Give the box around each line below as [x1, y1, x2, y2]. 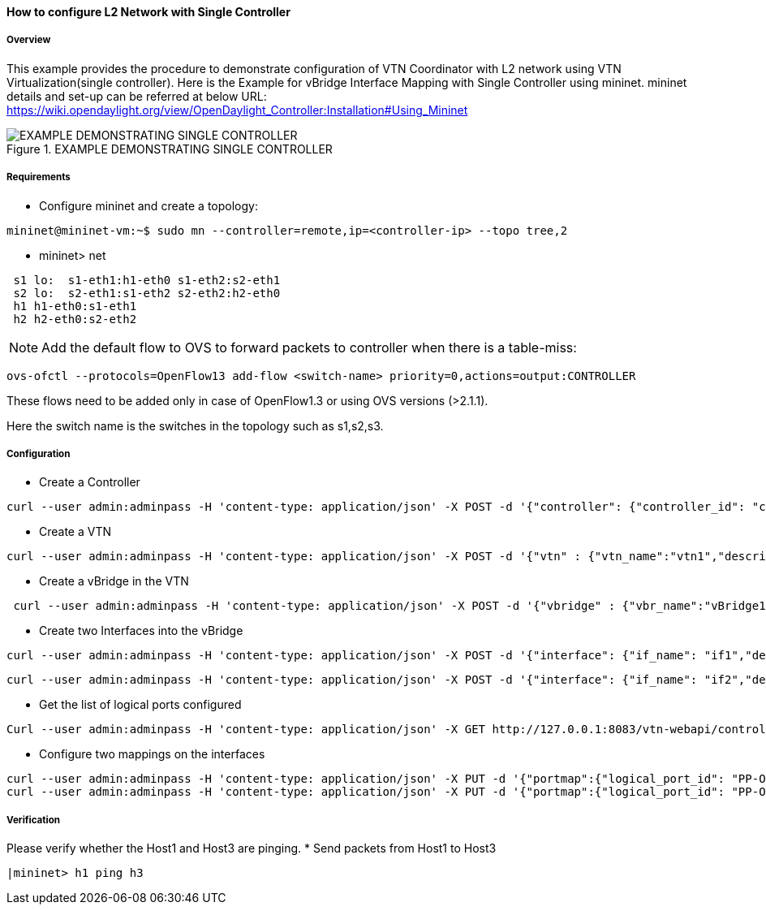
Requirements [6, 171, 71, 183]
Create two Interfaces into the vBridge [39, 624, 243, 638]
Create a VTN [39, 525, 112, 539]
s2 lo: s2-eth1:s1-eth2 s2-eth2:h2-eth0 [13, 286, 281, 300]
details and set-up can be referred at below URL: [6, 89, 267, 103]
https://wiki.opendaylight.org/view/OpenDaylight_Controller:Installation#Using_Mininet [6, 102, 468, 117]
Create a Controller [39, 475, 140, 490]
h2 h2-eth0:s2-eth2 [13, 312, 137, 326]
